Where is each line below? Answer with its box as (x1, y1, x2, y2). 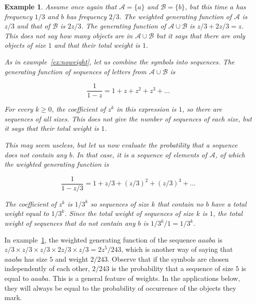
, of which (215, 149, 245, 159)
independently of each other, (4, 263, 90, 274)
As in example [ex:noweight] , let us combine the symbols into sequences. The (4, 56, 235, 66)
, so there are (182, 104, 222, 114)
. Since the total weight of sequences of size (64, 208, 194, 218)
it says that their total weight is (4, 123, 99, 133)
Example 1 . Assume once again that (4, 1, 117, 11)
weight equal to (4, 208, 49, 218)
